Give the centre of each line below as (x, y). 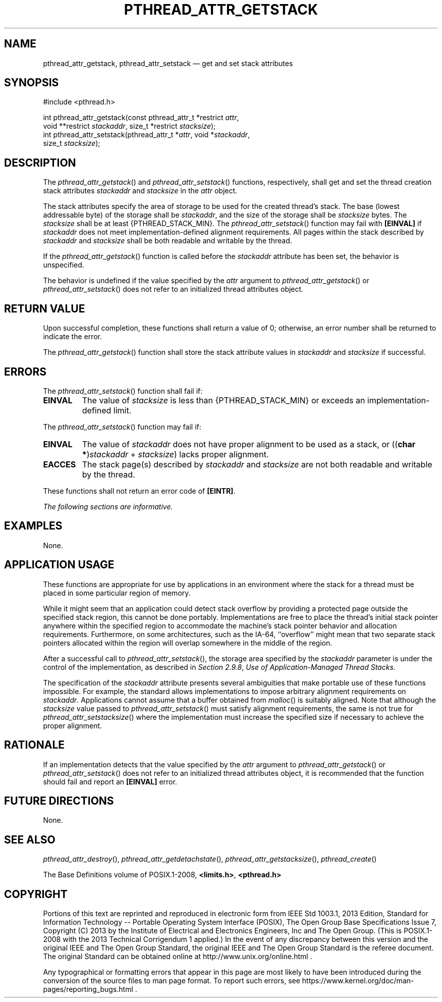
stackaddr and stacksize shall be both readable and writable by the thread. (168, 241)
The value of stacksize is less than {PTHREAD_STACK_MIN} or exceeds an (224, 400)
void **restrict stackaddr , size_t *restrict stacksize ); (129, 126)
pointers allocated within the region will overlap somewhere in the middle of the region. (188, 643)
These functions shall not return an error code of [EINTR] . (139, 491)
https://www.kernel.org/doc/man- (358, 981)
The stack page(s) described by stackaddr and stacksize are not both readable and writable (257, 464)
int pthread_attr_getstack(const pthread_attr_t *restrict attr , (141, 118)
